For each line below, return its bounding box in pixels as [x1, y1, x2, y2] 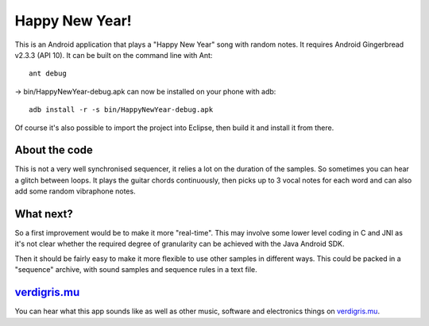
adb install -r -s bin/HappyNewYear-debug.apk [29, 105, 214, 114]
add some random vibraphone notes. [14, 186, 136, 196]
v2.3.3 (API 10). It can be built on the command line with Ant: [14, 50, 213, 59]
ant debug [29, 69, 67, 79]
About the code [14, 144, 93, 157]
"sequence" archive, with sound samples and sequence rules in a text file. [14, 265, 257, 274]
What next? [14, 207, 73, 221]
